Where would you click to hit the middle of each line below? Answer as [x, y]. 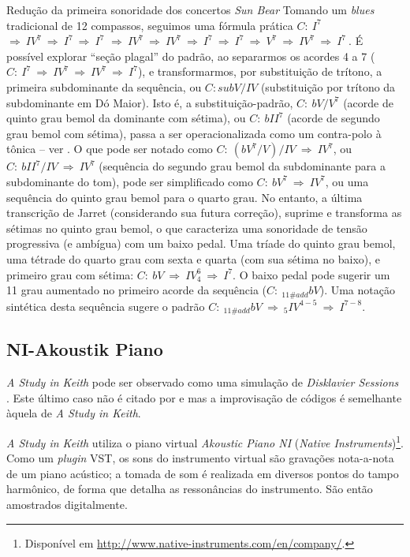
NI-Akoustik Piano [85, 349]
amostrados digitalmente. [67, 505]
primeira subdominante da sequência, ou [104, 86]
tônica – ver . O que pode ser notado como [110, 149]
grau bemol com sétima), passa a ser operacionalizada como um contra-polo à [194, 133]
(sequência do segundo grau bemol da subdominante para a [242, 166]
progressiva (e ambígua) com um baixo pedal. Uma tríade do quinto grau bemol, [201, 243]
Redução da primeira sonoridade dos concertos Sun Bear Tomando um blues [190, 9]
